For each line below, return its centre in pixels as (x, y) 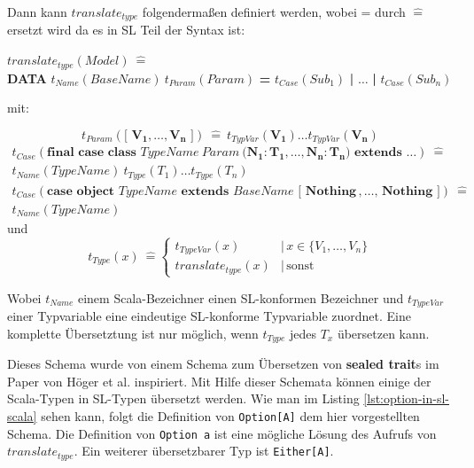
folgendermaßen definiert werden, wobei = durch (274, 12)
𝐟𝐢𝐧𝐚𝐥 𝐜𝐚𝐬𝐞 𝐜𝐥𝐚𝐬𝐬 (92, 153)
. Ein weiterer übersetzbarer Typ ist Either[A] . (204, 451)
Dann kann (37, 12)
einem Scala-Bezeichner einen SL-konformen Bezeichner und (241, 297)
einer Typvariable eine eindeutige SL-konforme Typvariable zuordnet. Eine (209, 316)
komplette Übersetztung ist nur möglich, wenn (133, 333)
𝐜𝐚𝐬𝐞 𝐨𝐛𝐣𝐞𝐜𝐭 (81, 191)
